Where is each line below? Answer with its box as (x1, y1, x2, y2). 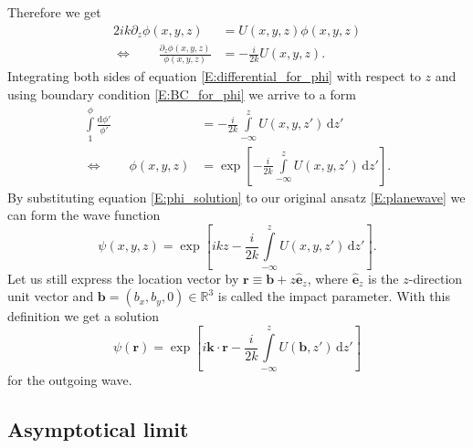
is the (368, 268, 399, 287)
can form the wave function (7, 205, 161, 224)
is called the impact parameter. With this (217, 287, 450, 306)
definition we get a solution (7, 307, 160, 326)
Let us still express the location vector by (7, 268, 239, 287)
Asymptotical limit (7, 414, 189, 443)
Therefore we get (7, 3, 101, 21)
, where (307, 268, 348, 287)
